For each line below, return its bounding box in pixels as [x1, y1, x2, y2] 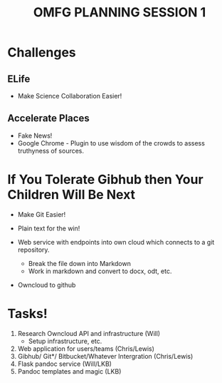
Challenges [7, 44, 76, 61]
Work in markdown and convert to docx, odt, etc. [28, 267, 172, 275]
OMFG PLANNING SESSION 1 [33, 4, 206, 21]
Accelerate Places [7, 112, 90, 125]
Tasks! [7, 305, 48, 322]
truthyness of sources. [17, 146, 84, 155]
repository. [17, 245, 50, 254]
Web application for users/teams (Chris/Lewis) [17, 344, 155, 353]
